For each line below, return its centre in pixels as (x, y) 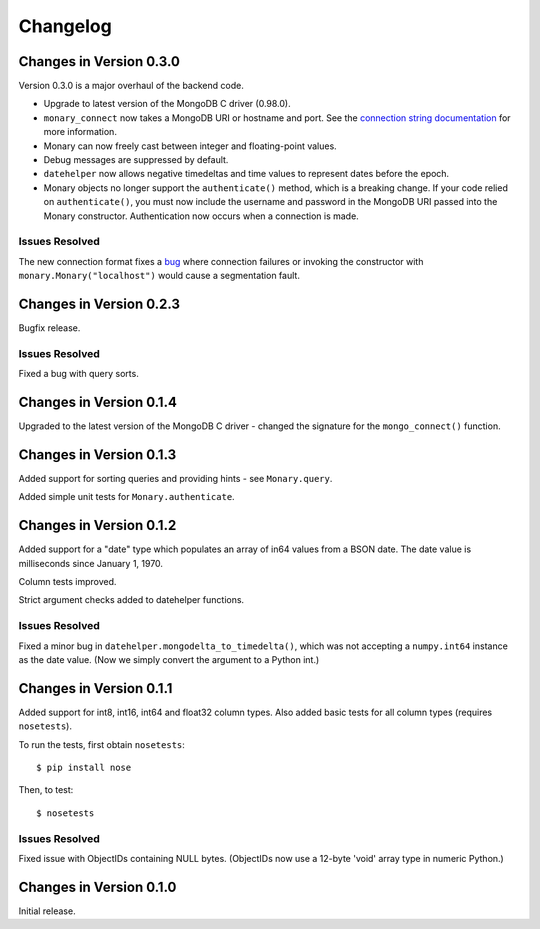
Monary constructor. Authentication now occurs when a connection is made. (201, 216)
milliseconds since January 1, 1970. (91, 563)
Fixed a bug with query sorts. (78, 374)
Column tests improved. (67, 582)
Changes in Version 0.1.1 (95, 688)
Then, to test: (46, 790)
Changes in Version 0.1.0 (97, 886)
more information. (80, 132)
